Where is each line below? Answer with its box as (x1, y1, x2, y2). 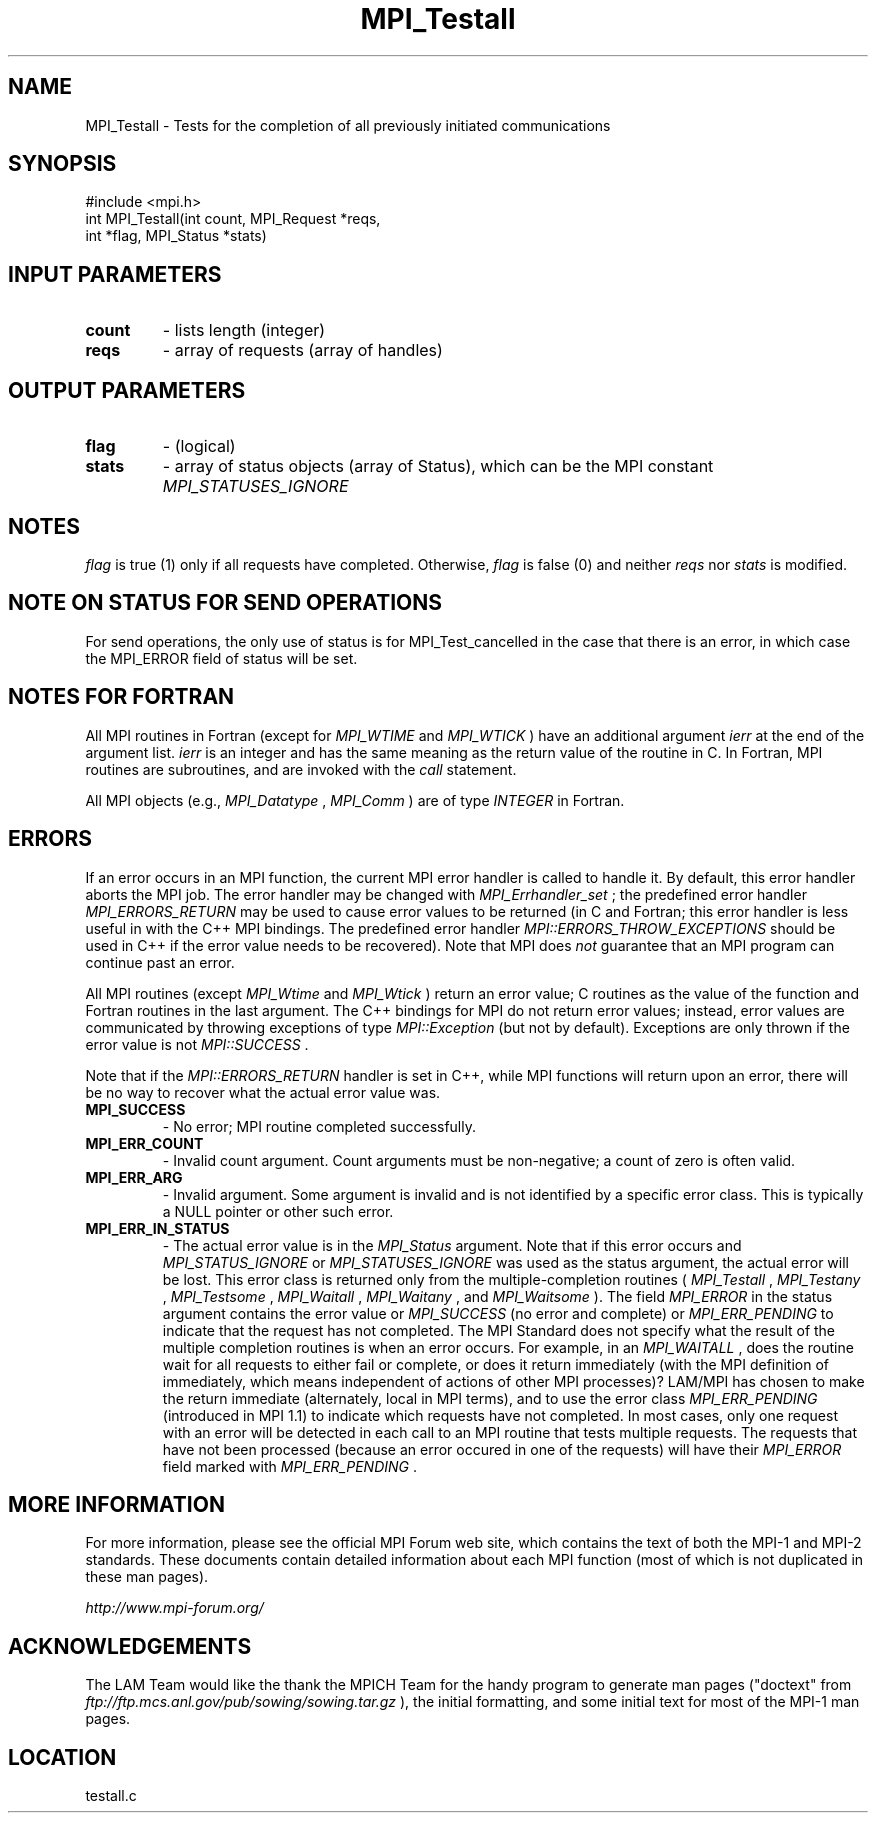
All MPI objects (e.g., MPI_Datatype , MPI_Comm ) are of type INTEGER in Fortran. (85, 791, 625, 809)
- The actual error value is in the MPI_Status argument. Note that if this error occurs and (162, 1236, 742, 1254)
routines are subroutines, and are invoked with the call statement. (85, 760, 517, 778)
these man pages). (85, 1568, 209, 1586)
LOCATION (8, 1744, 117, 1770)
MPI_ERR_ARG (85, 1168, 183, 1186)
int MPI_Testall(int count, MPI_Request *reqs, (85, 210, 381, 228)
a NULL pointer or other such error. (162, 1202, 394, 1220)
